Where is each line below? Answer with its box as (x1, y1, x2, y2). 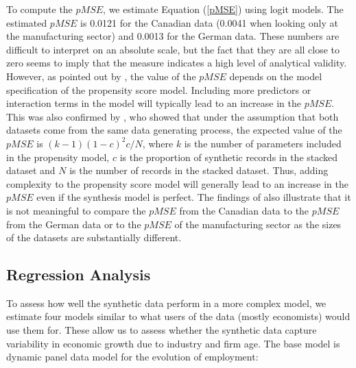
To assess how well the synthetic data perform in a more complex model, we (6, 295, 327, 310)
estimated (6, 15, 47, 29)
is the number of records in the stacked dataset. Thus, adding (69, 163, 329, 177)
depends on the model (229, 69, 322, 83)
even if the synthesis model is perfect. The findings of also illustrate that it (36, 190, 351, 204)
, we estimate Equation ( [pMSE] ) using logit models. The (103, 2, 344, 16)
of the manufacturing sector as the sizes (174, 217, 342, 231)
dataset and (6, 163, 56, 177)
